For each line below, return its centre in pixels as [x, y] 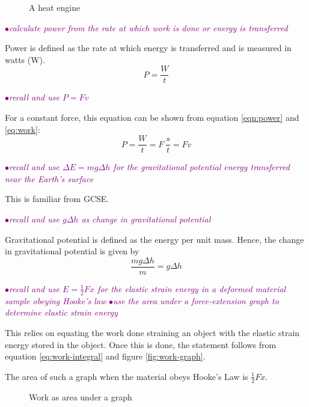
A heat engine [55, 7]
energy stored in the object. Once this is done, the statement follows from [141, 344]
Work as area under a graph [81, 396]
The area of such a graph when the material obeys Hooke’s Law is [127, 376]
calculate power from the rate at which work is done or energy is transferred [148, 27]
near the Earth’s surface [49, 178]
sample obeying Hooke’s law [56, 300]
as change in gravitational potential [146, 219]
